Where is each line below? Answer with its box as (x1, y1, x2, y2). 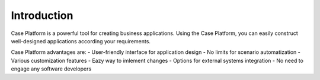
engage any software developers (11, 65, 92, 72)
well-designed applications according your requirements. (11, 37, 151, 44)
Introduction (11, 9, 73, 22)
